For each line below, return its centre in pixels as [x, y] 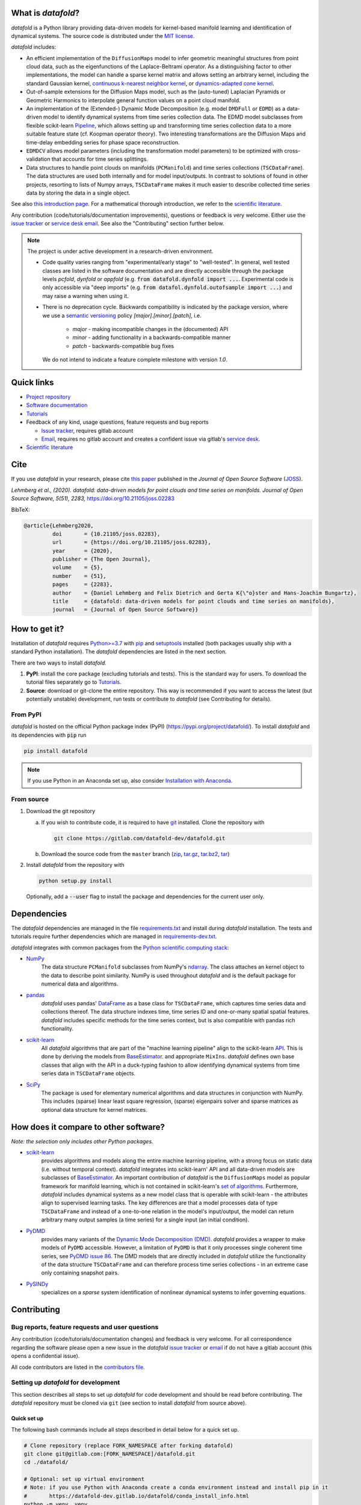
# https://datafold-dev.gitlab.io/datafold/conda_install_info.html [137, 1496]
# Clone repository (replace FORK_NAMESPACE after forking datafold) [128, 1445]
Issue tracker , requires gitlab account [87, 430]
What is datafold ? [45, 13]
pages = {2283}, [82, 585]
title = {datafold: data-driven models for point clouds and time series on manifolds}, [193, 601]
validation [38, 159]
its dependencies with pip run [49, 735]
